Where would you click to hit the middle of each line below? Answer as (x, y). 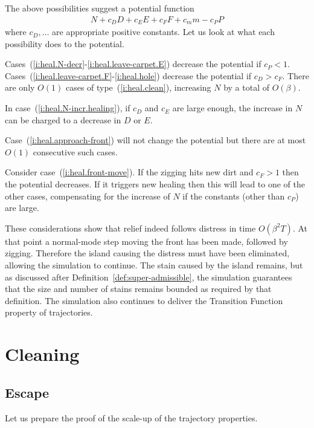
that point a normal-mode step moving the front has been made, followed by (146, 241)
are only (20, 87)
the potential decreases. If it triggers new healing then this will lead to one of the (155, 184)
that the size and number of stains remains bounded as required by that (138, 289)
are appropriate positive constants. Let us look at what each (163, 32)
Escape (27, 392)
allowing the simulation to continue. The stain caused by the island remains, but (154, 264)
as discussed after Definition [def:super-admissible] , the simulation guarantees (149, 277)
